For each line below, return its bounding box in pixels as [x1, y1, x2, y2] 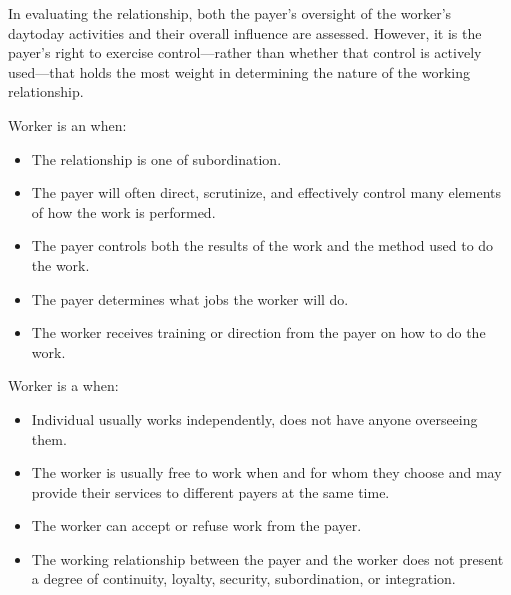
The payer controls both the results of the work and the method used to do [31, 235, 494, 256]
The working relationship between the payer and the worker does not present [31, 548, 504, 569]
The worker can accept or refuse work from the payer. [31, 515, 362, 536]
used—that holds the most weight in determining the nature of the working [8, 61, 470, 82]
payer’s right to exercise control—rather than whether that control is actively [8, 42, 482, 63]
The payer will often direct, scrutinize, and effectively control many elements [31, 182, 502, 203]
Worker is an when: [8, 114, 127, 135]
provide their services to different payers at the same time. [31, 481, 390, 502]
